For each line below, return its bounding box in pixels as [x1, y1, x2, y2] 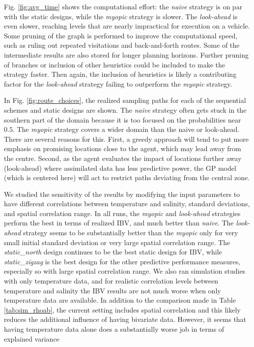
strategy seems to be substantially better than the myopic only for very [23, 227, 238, 238]
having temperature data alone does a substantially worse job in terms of [4, 324, 225, 334]
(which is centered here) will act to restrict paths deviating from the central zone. [4, 172, 250, 183]
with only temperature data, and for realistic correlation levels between [4, 276, 218, 286]
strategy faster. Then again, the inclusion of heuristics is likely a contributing [4, 69, 237, 79]
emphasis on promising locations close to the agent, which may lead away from [4, 143, 241, 154]
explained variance [4, 333, 59, 344]
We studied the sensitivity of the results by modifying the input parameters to [4, 189, 240, 199]
